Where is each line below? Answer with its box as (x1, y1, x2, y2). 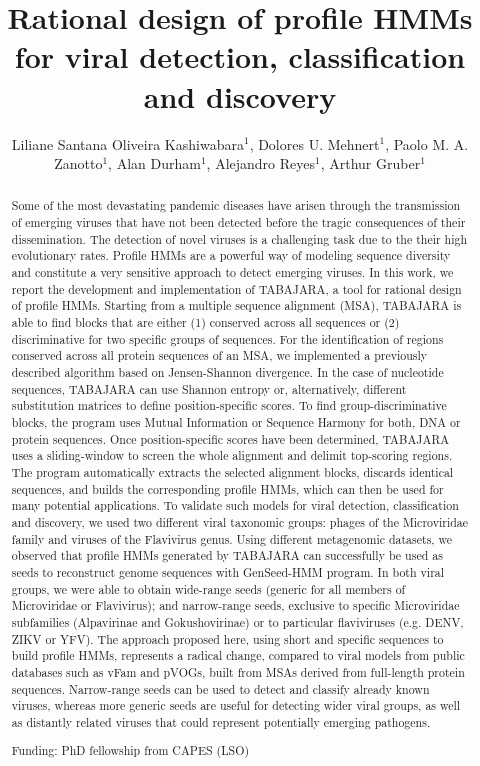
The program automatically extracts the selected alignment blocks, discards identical (11, 463, 454, 480)
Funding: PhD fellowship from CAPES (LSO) (11, 742, 250, 759)
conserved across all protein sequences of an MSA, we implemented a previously (11, 347, 428, 364)
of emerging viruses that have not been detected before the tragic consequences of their (11, 214, 466, 231)
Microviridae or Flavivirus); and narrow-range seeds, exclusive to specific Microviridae (11, 597, 460, 614)
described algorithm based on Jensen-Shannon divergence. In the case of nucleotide (11, 364, 444, 381)
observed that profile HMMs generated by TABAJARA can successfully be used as (11, 547, 443, 564)
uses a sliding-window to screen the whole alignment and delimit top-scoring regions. (11, 447, 453, 464)
